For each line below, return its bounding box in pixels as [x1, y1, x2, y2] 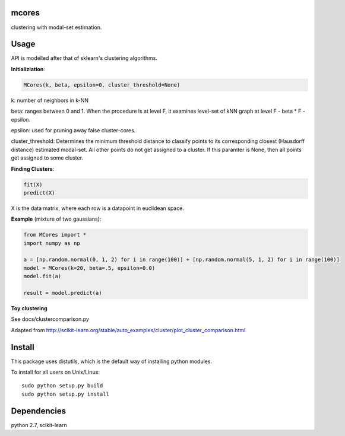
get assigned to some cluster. [11, 154, 83, 161]
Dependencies [11, 406, 67, 416]
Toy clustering [11, 304, 48, 311]
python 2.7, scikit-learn [11, 421, 68, 428]
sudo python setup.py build [21, 383, 103, 389]
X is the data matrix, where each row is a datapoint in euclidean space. [11, 205, 184, 212]
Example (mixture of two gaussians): [11, 215, 102, 222]
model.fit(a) [23, 273, 62, 280]
